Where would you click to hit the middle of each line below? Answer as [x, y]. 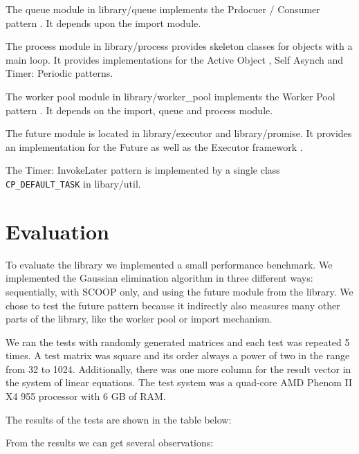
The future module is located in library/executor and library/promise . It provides [179, 133]
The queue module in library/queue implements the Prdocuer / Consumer [163, 9]
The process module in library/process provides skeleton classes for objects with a [179, 46]
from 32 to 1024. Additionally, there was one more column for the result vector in [178, 369]
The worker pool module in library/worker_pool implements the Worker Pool [171, 96]
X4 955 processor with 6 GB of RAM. [86, 396]
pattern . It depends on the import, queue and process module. [139, 110]
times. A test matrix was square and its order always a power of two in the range [178, 355]
